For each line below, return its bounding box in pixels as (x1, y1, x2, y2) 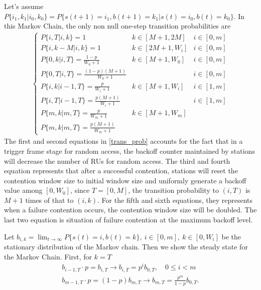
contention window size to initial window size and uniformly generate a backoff (4, 175, 246, 185)
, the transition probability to (128, 185, 219, 195)
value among (4, 185, 43, 195)
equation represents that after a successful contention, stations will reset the (4, 165, 238, 176)
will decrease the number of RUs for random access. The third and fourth (4, 155, 230, 166)
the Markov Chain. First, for (4, 251, 92, 261)
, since (70, 185, 90, 195)
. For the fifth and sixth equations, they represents (97, 194, 253, 205)
